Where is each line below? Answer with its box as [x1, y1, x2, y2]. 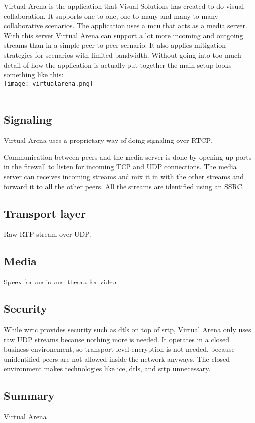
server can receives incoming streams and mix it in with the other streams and [4, 171, 244, 181]
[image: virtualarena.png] [4, 80, 93, 87]
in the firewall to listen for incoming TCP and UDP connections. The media [4, 161, 237, 172]
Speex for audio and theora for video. [4, 277, 118, 287]
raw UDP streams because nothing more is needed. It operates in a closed [4, 334, 230, 344]
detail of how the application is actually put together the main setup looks [4, 59, 232, 70]
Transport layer [4, 205, 86, 221]
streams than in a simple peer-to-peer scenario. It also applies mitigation [4, 40, 226, 50]
